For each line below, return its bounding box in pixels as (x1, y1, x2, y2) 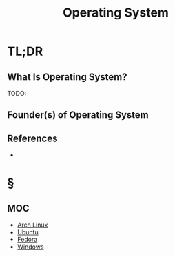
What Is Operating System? (7, 71, 127, 83)
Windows (17, 243, 44, 251)
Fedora (17, 236, 38, 244)
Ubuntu (17, 228, 39, 236)
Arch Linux (17, 220, 48, 229)
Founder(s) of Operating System (7, 109, 150, 121)
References (7, 132, 58, 144)
